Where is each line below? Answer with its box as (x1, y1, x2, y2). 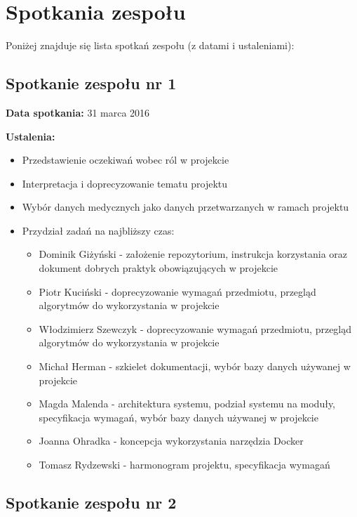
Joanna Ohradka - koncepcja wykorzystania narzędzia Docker (39, 433, 304, 448)
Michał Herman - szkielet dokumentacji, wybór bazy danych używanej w (39, 359, 351, 374)
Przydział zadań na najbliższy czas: (22, 223, 175, 237)
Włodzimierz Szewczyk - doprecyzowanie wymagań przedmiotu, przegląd (39, 321, 352, 336)
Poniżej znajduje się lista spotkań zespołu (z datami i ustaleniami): (6, 38, 295, 53)
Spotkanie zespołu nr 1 (6, 72, 177, 94)
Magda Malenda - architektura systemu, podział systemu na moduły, (39, 396, 336, 411)
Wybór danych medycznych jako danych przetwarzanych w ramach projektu (22, 199, 349, 214)
